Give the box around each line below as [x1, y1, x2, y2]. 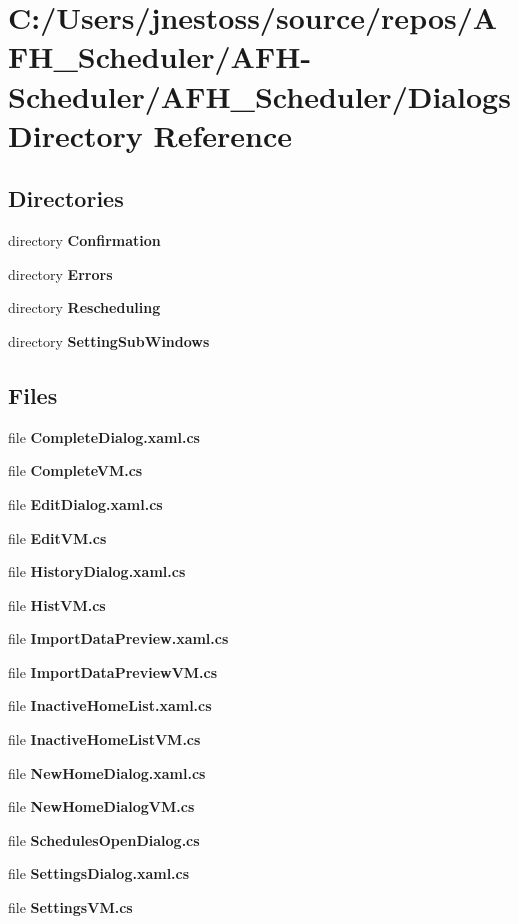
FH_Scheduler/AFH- [8, 36, 312, 77]
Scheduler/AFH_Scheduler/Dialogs [8, 75, 511, 116]
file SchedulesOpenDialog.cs [8, 829, 200, 850]
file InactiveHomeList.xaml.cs [8, 695, 212, 716]
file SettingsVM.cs [8, 897, 133, 918]
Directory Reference [8, 114, 293, 155]
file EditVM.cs [8, 527, 107, 548]
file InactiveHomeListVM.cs [8, 729, 201, 750]
